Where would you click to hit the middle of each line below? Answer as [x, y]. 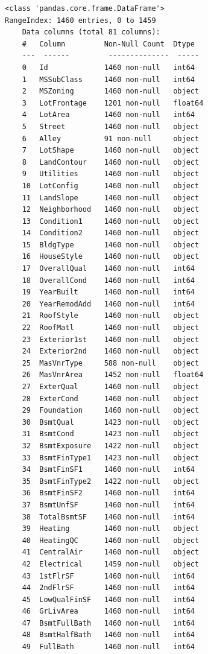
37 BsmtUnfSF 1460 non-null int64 [108, 505]
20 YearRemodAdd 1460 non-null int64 [108, 304]
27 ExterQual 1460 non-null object [111, 387]
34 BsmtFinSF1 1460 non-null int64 [108, 470]
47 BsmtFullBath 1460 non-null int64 [108, 623]
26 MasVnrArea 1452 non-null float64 [113, 375]
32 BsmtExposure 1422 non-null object [111, 446]
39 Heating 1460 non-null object [111, 529]
